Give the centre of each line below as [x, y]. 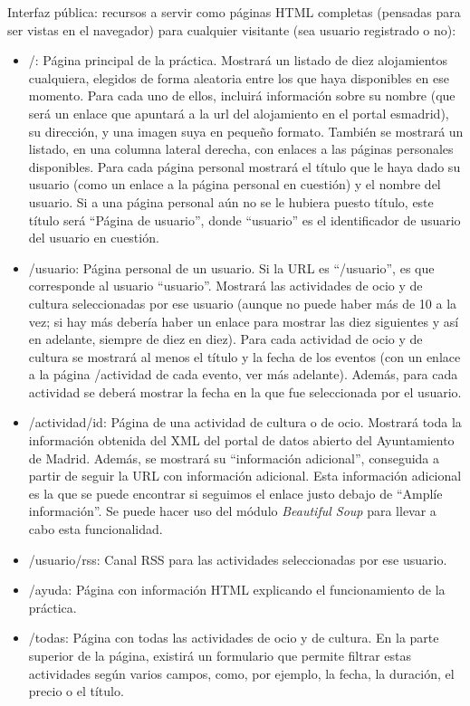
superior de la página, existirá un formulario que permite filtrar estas [220, 655]
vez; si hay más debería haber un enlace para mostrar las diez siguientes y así [244, 321]
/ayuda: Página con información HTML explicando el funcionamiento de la [237, 590]
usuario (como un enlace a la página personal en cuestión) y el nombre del [235, 184]
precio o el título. [76, 691]
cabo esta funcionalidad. [96, 529]
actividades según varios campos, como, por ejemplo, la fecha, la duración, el [241, 673]
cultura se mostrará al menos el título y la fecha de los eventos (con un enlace [245, 356]
